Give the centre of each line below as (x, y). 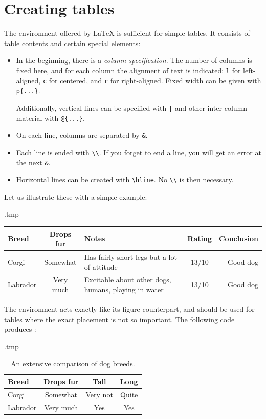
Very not (99, 394)
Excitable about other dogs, (128, 279)
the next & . (33, 162)
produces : (20, 329)
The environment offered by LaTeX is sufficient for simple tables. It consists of (127, 33)
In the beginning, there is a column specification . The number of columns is (134, 60)
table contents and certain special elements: (72, 43)
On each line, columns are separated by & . (82, 135)
